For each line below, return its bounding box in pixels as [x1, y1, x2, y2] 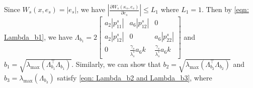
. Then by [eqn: [202, 4, 249, 14]
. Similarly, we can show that [71, 58, 161, 69]
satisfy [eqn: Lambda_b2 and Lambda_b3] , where [57, 72, 212, 82]
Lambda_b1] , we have [4, 31, 72, 42]
